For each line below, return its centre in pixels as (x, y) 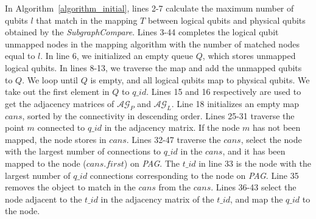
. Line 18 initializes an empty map (235, 103)
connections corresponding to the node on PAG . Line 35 (194, 175)
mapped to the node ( (46, 163)
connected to (61, 127)
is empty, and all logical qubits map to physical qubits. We (200, 79)
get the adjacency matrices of (60, 103)
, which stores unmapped (249, 56)
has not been (277, 127)
